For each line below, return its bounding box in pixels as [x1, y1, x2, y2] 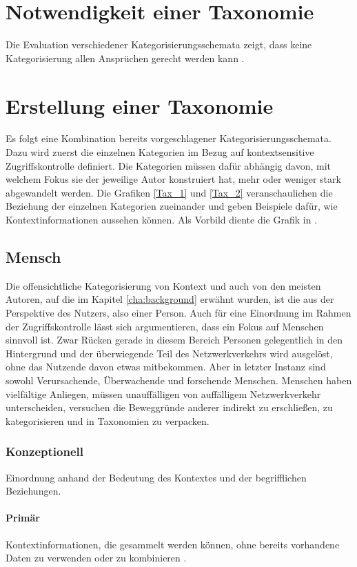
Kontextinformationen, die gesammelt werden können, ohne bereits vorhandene [6, 537, 340, 551]
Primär [6, 510, 40, 525]
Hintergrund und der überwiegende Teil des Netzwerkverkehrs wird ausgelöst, [6, 346, 333, 360]
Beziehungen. [6, 484, 61, 498]
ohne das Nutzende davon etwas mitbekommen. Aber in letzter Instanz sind [6, 359, 326, 374]
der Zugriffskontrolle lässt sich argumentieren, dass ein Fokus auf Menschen [6, 319, 324, 333]
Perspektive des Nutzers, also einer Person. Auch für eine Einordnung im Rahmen [6, 305, 351, 319]
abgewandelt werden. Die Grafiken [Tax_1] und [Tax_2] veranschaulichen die [6, 185, 333, 199]
